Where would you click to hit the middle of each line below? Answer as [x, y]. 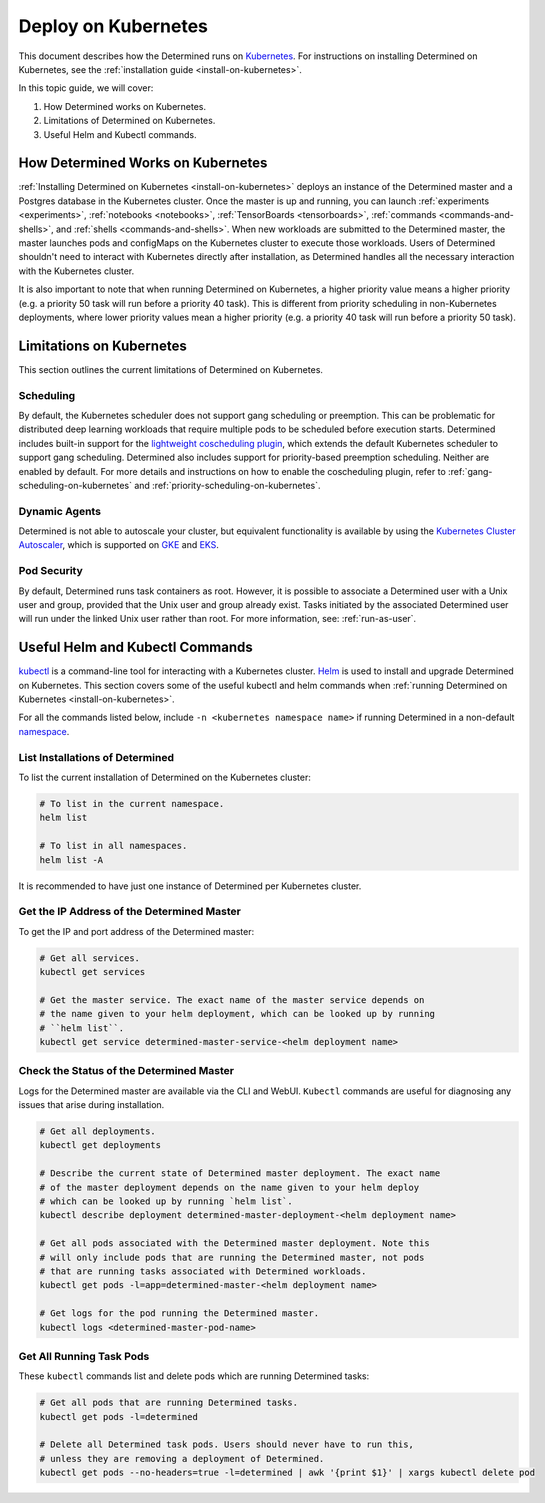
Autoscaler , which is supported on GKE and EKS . [119, 545]
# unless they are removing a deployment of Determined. [182, 1458]
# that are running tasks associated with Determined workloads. [203, 1271]
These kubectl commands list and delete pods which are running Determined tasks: [194, 1376]
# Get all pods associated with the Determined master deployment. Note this [234, 1243]
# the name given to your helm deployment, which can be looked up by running [237, 1014]
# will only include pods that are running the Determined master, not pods [232, 1257]
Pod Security [51, 571]
